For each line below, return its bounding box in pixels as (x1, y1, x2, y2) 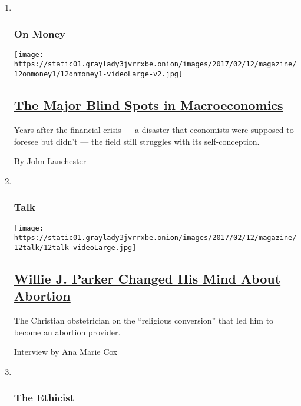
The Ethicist (14, 390, 74, 405)
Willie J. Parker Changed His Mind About (14, 269, 281, 287)
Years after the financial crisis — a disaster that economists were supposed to (14, 123, 294, 135)
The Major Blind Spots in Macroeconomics (14, 96, 283, 114)
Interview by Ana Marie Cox (14, 345, 118, 358)
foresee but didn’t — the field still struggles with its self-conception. (14, 135, 260, 147)
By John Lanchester (14, 155, 87, 167)
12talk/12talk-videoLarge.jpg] (14, 243, 137, 252)
